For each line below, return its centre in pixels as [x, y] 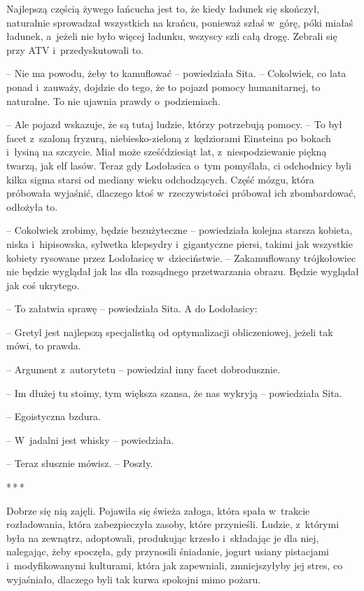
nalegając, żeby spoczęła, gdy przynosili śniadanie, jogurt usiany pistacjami [168, 551]
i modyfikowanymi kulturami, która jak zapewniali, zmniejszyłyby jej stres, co [175, 565]
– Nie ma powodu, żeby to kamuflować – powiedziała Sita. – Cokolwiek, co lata [176, 73]
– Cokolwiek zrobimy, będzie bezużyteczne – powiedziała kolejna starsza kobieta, [180, 230]
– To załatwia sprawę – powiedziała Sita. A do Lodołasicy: [132, 308]
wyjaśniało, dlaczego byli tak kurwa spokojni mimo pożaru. [134, 579]
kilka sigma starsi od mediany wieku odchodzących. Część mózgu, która [160, 179]
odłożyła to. [32, 206]
